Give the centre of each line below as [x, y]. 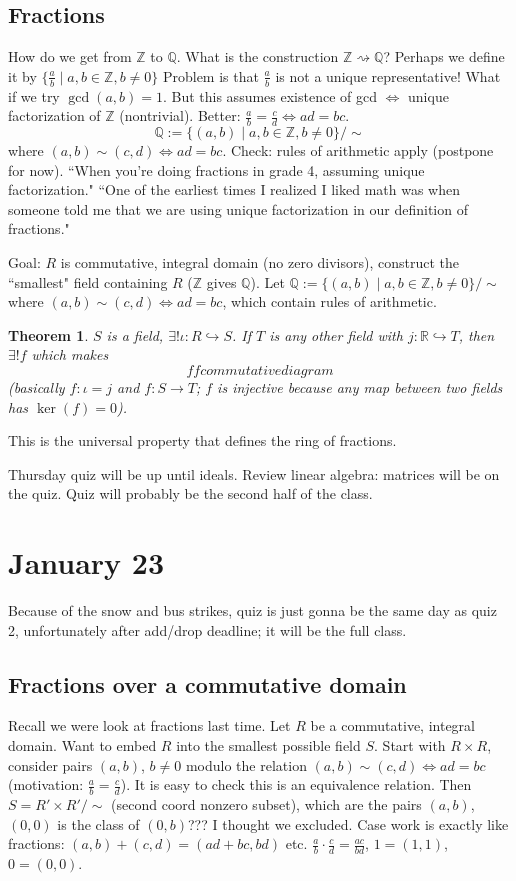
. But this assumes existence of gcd [269, 95]
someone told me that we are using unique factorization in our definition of [238, 208]
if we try [34, 95]
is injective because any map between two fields [360, 386]
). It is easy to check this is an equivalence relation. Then [296, 784]
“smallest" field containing [88, 281]
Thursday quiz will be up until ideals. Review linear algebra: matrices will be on [254, 473]
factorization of [54, 115]
